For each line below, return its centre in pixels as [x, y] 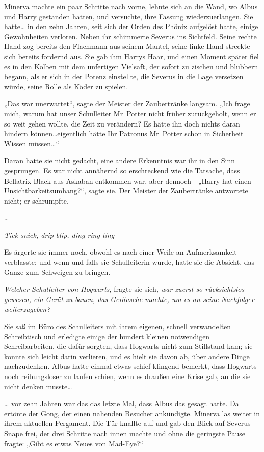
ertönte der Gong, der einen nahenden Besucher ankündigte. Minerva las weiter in [132, 413]
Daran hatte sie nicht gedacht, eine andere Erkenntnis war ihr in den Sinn [120, 160]
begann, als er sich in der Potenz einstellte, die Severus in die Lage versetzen [124, 76]
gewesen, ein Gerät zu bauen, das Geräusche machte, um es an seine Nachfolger [129, 299]
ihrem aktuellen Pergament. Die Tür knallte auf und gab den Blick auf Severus [127, 423]
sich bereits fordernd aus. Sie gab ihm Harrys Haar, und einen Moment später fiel [132, 56]
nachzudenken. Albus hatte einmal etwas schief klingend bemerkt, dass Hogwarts [130, 366]
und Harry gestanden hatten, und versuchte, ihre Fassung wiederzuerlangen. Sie [129, 16]
